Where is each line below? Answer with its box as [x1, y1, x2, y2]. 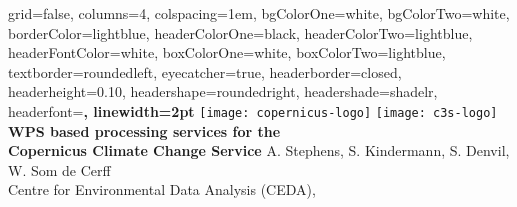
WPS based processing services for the [8, 120, 281, 141]
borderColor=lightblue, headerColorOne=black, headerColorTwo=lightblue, [8, 22, 473, 43]
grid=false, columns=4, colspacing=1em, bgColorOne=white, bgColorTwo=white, [8, 3, 510, 23]
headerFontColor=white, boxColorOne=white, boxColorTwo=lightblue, [8, 42, 446, 63]
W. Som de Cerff [8, 159, 111, 180]
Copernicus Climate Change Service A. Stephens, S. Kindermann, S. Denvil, [8, 140, 510, 161]
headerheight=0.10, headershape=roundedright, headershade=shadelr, [8, 81, 438, 102]
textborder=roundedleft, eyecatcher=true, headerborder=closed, [8, 61, 402, 82]
